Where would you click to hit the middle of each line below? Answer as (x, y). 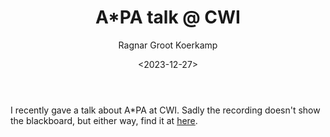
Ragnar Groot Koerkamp (168, 45)
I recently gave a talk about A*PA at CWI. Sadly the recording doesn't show (165, 110)
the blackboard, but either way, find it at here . (104, 120)
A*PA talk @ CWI (168, 17)
